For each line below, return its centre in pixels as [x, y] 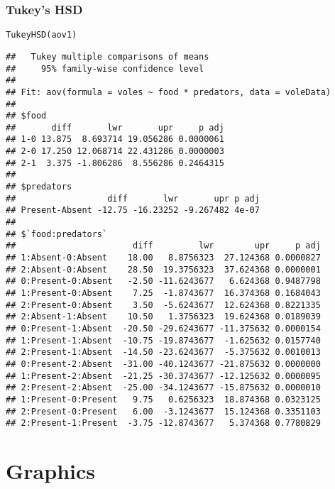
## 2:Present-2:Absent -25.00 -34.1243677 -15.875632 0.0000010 [163, 388]
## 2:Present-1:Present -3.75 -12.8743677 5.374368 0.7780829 [163, 423]
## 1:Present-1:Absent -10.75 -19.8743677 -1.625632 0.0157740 [163, 340]
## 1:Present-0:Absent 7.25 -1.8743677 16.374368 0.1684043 [163, 293]
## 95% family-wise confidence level [105, 68]
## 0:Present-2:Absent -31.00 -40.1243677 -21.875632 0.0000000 [163, 364]
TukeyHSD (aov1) [42, 35]
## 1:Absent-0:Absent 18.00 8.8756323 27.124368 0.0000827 [163, 258]
